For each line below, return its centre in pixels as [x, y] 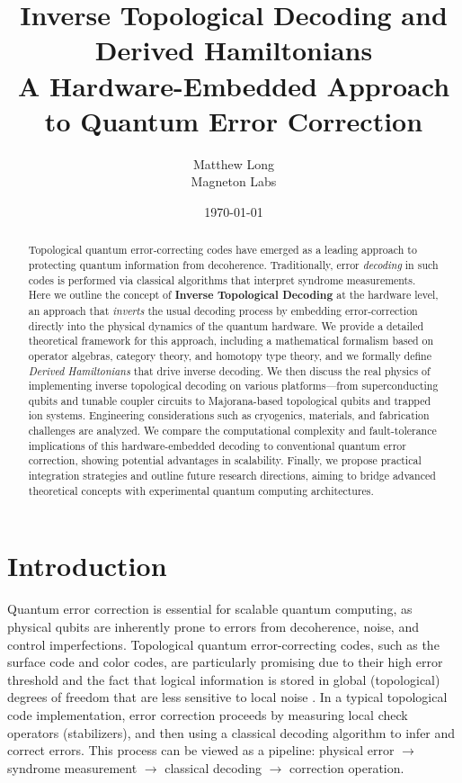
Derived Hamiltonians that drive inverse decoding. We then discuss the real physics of [229, 370]
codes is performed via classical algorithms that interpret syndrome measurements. [222, 279]
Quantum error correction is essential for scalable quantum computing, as [210, 609]
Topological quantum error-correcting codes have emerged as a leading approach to [222, 250]
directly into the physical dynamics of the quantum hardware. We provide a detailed [226, 325]
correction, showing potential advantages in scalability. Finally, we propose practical [225, 460]
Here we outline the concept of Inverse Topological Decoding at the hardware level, [233, 295]
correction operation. [347, 767]
